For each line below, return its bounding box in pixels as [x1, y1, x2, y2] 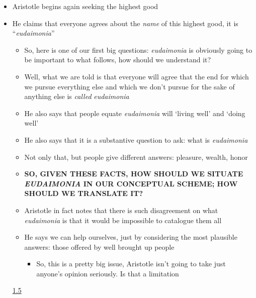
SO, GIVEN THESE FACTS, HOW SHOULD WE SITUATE [24, 168, 243, 179]
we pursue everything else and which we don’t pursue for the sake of [24, 81, 235, 91]
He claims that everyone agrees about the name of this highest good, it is [12, 18, 238, 28]
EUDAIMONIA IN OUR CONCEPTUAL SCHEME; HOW [24, 178, 238, 188]
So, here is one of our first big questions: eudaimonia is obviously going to [24, 44, 252, 55]
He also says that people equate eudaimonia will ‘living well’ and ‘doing [24, 108, 245, 118]
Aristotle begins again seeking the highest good [12, 1, 158, 11]
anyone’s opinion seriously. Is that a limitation [36, 268, 179, 278]
